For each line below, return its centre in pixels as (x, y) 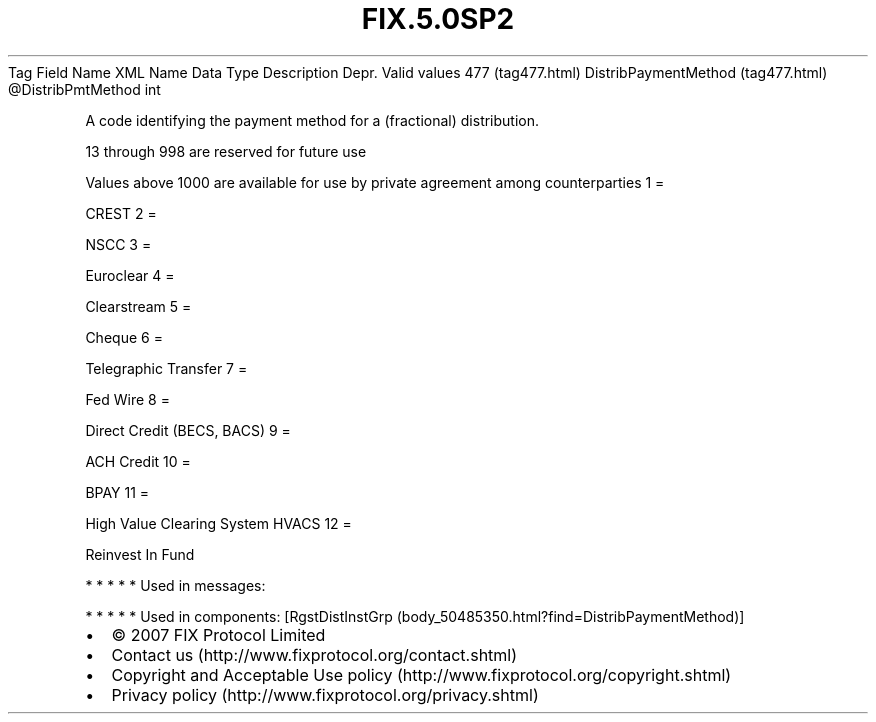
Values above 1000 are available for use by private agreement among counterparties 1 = (375, 182)
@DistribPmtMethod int (84, 89)
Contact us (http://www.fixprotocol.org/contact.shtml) (314, 654)
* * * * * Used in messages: (175, 585)
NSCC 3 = (118, 244)
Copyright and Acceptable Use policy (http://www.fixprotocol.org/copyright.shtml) (421, 674)
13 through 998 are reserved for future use (226, 151)
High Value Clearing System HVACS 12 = (218, 523)
